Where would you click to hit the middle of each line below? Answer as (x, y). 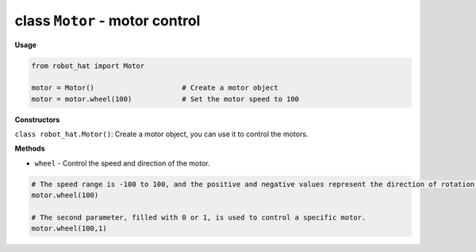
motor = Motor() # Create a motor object (155, 88)
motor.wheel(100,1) (69, 229)
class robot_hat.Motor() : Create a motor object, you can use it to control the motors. (161, 134)
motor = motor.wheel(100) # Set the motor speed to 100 (165, 99)
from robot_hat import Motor (88, 66)
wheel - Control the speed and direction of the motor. (122, 163)
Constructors (37, 120)
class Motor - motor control (107, 21)
